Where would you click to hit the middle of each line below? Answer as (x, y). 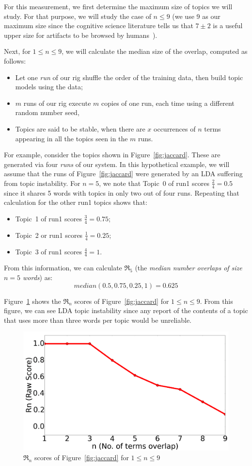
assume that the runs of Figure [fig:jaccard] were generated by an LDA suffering (123, 174)
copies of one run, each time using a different (168, 103)
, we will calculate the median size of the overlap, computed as (155, 51)
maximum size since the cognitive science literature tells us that (99, 25)
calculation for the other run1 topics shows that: (76, 202)
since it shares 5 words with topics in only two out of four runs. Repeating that (122, 192)
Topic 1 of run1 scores (48, 218)
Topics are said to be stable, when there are (80, 128)
